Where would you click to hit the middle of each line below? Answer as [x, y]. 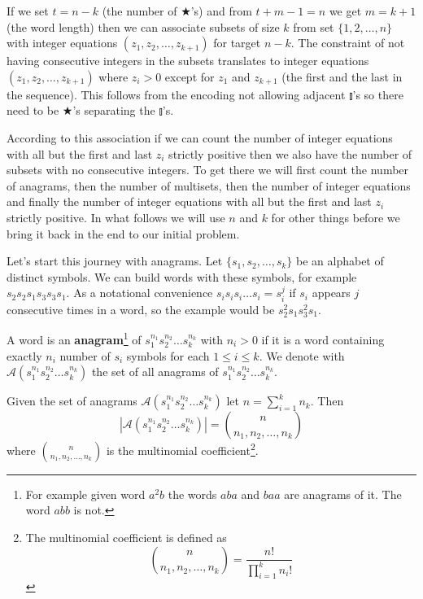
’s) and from [221, 11]
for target [237, 43]
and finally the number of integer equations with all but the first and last [189, 201]
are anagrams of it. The [343, 494]
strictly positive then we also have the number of [290, 153]
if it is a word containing [323, 339]
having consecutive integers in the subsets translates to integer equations [188, 61]
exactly [24, 355]
